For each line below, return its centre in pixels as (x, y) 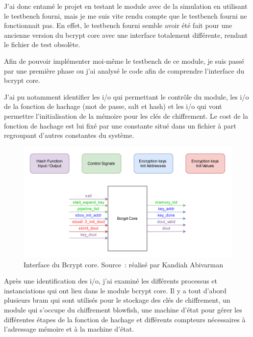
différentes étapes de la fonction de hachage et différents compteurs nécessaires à (125, 319)
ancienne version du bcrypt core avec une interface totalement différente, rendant (126, 35)
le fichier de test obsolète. (42, 44)
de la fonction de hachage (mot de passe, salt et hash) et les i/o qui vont (113, 106)
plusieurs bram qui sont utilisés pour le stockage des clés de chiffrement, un (117, 300)
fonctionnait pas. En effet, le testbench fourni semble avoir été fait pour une (118, 25)
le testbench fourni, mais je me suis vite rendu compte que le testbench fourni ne (126, 15)
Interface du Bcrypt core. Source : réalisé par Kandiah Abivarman (123, 264)
